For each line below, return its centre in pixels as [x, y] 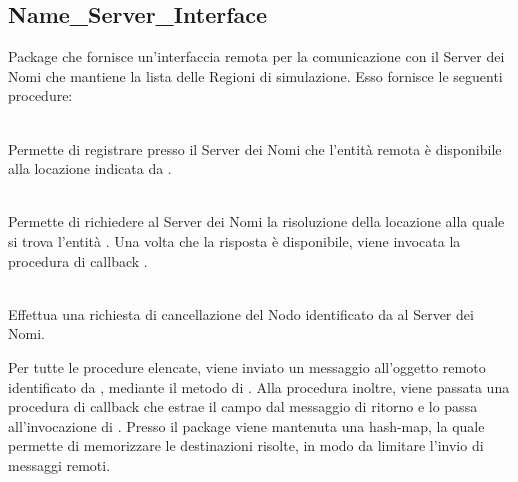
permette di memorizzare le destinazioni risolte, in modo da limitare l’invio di [246, 445]
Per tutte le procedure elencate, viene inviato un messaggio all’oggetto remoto [247, 366]
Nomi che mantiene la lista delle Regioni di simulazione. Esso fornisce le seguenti [255, 75]
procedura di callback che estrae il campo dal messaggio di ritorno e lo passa [243, 406]
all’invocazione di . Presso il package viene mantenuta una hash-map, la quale [246, 425]
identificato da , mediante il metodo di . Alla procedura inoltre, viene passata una [259, 386]
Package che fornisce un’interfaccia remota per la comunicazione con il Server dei [256, 56]
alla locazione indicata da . [90, 168]
